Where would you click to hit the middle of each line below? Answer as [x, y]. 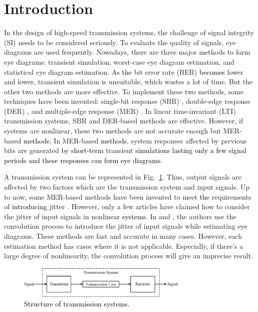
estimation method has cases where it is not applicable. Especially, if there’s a [124, 246]
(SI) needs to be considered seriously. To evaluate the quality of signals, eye [120, 42]
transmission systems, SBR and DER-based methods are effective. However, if [124, 121]
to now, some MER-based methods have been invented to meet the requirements [128, 196]
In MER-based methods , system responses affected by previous [150, 140]
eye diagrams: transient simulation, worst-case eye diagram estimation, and [119, 61]
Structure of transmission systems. [77, 304]
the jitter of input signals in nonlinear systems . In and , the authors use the [120, 216]
